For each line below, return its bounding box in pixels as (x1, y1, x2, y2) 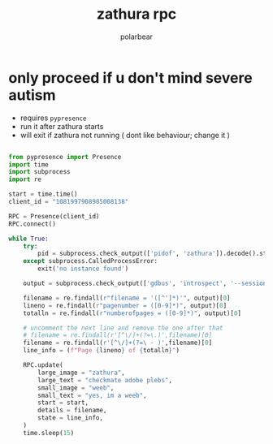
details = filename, (37, 407, 107, 415)
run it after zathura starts (19, 121, 104, 131)
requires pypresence (19, 113, 87, 123)
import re (8, 175, 42, 183)
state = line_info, (37, 414, 104, 422)
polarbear (120, 32, 153, 41)
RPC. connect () (8, 220, 57, 228)
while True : (8, 235, 49, 243)
